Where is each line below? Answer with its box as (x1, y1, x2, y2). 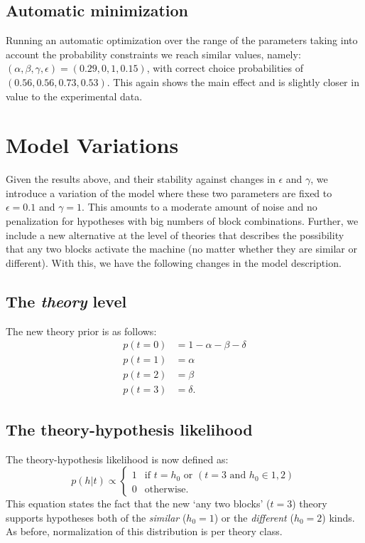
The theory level (6, 290, 127, 312)
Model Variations (6, 130, 179, 159)
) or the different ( (214, 510, 294, 524)
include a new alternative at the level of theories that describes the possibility (6, 227, 344, 242)
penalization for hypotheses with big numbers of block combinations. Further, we (6, 213, 359, 228)
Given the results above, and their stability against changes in (6, 172, 276, 186)
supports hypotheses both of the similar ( (6, 510, 187, 524)
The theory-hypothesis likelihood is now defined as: (6, 451, 229, 466)
